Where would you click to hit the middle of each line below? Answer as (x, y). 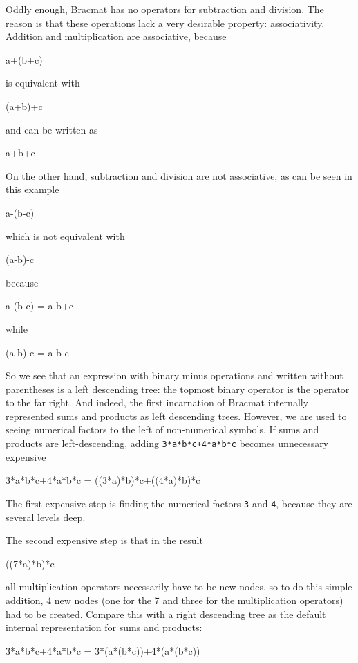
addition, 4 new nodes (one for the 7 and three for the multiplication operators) (175, 600)
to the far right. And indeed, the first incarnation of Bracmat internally (157, 402)
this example (32, 189)
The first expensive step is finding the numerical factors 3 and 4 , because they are (179, 503)
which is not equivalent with (65, 236)
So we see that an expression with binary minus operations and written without (175, 375)
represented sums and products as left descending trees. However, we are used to (176, 416)
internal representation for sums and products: (104, 627)
